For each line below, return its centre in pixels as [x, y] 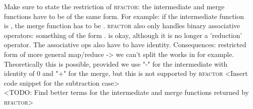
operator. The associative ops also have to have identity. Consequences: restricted [125, 45]
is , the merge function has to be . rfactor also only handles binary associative [122, 26]
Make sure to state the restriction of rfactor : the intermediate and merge [114, 6]
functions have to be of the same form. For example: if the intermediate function [124, 16]
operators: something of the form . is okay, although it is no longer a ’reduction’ [123, 35]
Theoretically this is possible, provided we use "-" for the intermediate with [116, 64]
